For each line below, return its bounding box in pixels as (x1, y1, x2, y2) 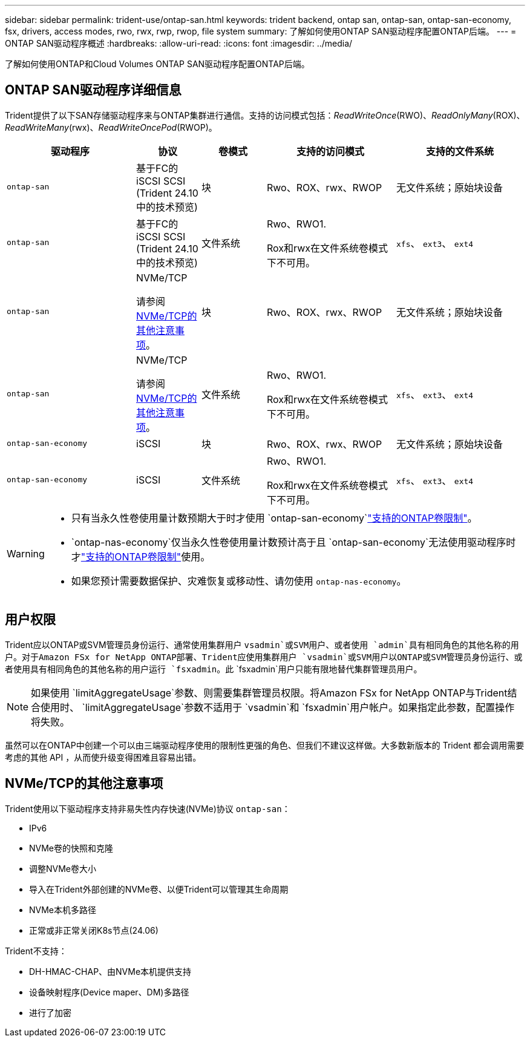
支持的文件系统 (425, 145, 494, 157)
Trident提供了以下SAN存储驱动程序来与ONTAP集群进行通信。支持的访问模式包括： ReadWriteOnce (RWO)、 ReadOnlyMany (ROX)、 (5, 110, 525, 120)
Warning (7, 547, 45, 560)
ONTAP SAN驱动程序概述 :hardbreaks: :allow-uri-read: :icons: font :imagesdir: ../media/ (5, 38, 353, 48)
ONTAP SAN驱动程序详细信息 (5, 82, 182, 98)
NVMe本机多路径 (29, 904, 97, 915)
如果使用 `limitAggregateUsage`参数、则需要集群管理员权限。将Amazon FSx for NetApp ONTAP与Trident (31, 686, 508, 699)
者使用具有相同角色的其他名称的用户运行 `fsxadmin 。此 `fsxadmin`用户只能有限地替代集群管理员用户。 (5, 663, 422, 674)
